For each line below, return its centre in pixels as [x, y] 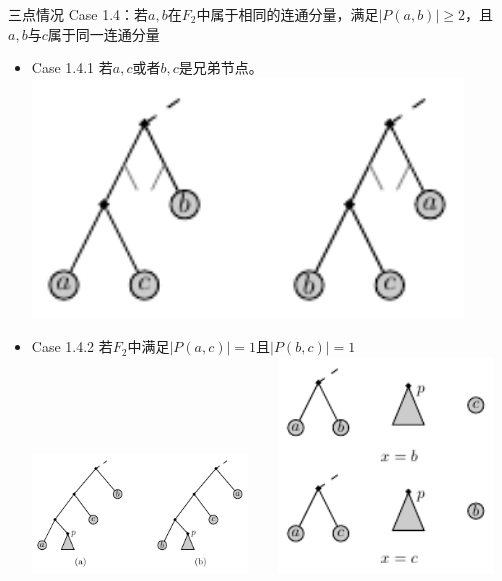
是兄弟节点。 [220, 67]
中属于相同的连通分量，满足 [287, 14]
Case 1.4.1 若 [72, 67]
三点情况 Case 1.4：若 [78, 14]
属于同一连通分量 [103, 33]
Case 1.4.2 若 [72, 346]
